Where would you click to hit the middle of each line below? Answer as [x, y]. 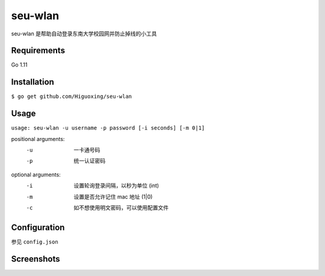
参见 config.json [35, 241]
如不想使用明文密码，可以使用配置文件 [121, 208]
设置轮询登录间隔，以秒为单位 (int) [116, 185]
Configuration [38, 227]
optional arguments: [36, 175]
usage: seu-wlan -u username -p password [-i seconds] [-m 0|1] [108, 128]
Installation [32, 82]
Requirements [38, 51]
